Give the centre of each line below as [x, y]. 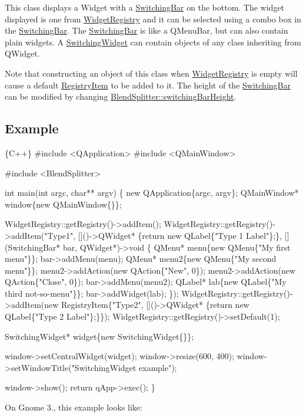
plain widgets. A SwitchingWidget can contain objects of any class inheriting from [153, 42]
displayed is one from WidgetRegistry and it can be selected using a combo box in [153, 19]
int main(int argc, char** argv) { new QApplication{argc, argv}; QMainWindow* [152, 193]
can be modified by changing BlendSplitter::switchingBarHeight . [121, 96]
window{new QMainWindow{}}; [63, 204]
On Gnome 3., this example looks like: [74, 407]
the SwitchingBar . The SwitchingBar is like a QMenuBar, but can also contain [147, 30]
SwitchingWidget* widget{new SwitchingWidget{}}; [99, 336]
